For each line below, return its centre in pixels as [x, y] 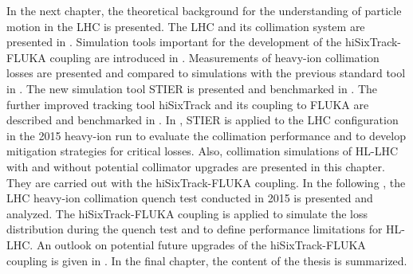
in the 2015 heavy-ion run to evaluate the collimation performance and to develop [206, 135]
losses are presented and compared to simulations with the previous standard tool [206, 73]
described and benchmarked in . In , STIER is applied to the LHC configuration [203, 120]
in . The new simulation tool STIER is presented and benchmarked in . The [192, 88]
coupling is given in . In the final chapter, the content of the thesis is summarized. [207, 260]
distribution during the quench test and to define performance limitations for [195, 229]
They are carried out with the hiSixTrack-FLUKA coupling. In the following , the [206, 182]
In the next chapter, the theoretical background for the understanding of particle [204, 10]
